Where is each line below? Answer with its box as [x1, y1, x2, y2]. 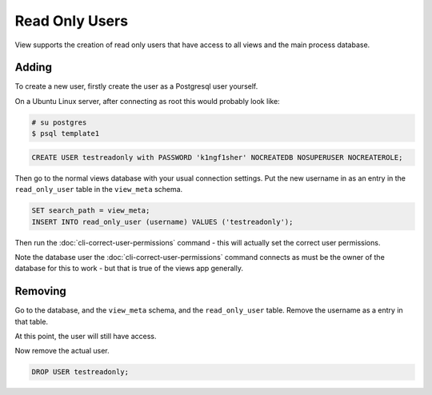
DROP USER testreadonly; [31, 368, 130, 377]
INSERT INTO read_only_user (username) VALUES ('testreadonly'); [31, 217, 294, 226]
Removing [14, 285, 67, 298]
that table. [14, 317, 48, 326]
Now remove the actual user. [14, 346, 110, 356]
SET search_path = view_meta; [31, 206, 150, 215]
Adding [14, 61, 52, 74]
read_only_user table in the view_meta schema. [14, 185, 183, 194]
